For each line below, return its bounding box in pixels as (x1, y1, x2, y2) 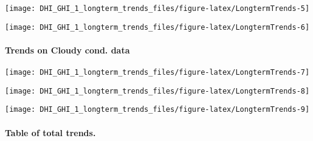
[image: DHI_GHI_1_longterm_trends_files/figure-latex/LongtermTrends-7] (5, 68, 310, 77)
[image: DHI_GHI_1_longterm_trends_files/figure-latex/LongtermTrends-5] (5, 4, 310, 13)
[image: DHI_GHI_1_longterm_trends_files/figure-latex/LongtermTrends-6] (5, 22, 310, 32)
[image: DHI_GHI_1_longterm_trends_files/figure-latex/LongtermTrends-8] (5, 86, 310, 95)
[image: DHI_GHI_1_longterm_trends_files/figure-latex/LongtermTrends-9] (5, 105, 310, 114)
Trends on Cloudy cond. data (5, 43, 130, 56)
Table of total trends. (5, 126, 96, 139)
